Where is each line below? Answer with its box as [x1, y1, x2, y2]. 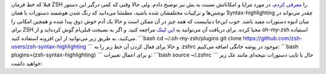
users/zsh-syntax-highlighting [11, 43, 87, 50]
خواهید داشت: [11, 60, 43, 67]
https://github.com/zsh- [243, 34, 302, 42]
